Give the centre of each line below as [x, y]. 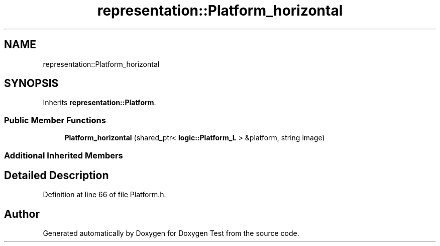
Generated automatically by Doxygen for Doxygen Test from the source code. [171, 233]
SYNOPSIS [31, 84]
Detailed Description [57, 175]
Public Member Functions [55, 120]
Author [22, 214]
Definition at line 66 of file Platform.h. [104, 195]
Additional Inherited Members [64, 155]
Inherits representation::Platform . [99, 103]
